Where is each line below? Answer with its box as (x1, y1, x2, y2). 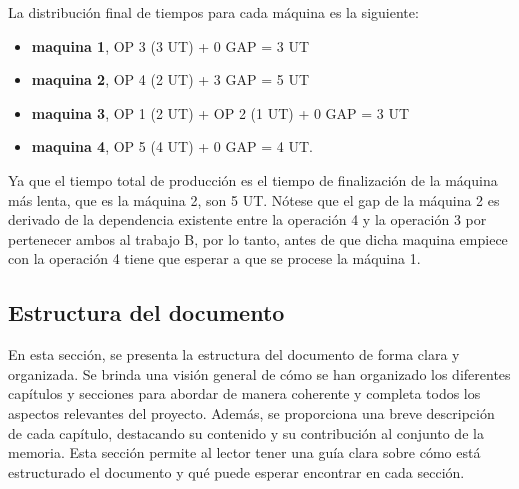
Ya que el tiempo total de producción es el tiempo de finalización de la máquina (8, 169, 498, 190)
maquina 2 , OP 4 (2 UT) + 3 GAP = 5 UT (31, 69, 309, 90)
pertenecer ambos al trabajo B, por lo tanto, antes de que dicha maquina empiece (8, 228, 508, 249)
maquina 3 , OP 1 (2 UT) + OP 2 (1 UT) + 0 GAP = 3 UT (31, 102, 410, 123)
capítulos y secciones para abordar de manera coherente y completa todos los (8, 383, 481, 404)
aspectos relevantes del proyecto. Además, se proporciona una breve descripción (8, 402, 495, 423)
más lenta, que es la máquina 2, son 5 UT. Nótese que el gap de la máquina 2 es (8, 189, 500, 210)
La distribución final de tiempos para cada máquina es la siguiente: (8, 2, 419, 22)
